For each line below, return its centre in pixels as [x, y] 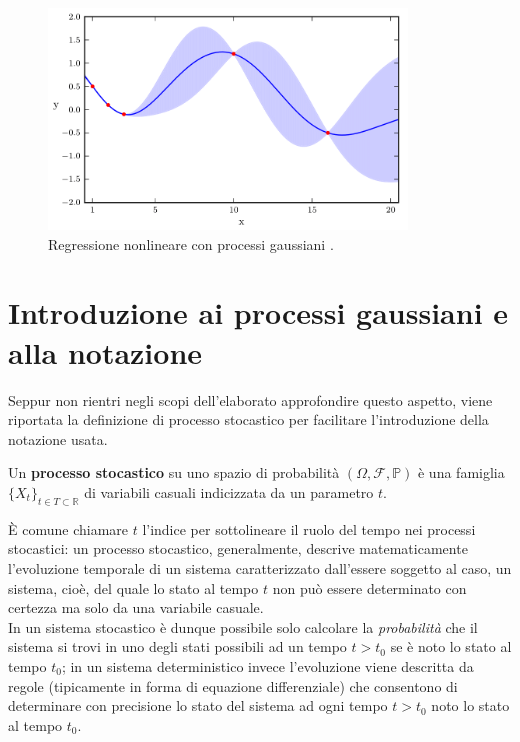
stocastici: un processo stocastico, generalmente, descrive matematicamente [238, 548]
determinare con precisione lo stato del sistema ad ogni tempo [198, 705]
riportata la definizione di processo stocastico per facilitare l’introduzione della [248, 419]
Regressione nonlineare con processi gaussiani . [191, 243]
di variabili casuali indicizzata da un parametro [229, 491]
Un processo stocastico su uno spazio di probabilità [174, 472]
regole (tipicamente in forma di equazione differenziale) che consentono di [233, 685]
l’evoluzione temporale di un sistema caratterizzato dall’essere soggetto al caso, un [260, 567]
